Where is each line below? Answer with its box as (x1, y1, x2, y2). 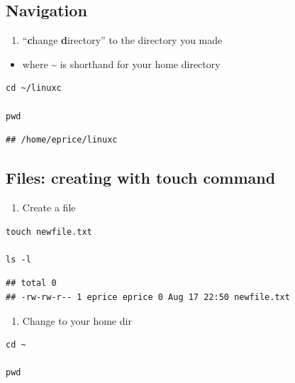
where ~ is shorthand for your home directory (22, 56, 221, 71)
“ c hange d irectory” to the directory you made (22, 33, 223, 48)
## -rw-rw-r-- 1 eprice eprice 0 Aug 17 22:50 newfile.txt (6, 292, 290, 302)
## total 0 (6, 278, 57, 289)
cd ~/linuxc (6, 83, 62, 94)
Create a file (22, 199, 76, 214)
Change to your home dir (22, 313, 132, 328)
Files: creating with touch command (6, 167, 276, 189)
